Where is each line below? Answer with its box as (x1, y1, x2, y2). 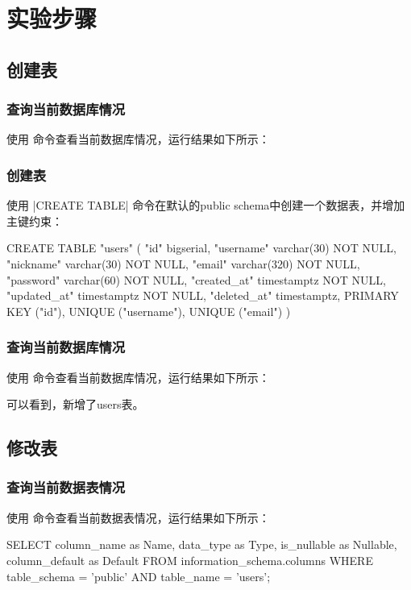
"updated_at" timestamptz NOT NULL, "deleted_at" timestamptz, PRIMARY (6, 287, 399, 304)
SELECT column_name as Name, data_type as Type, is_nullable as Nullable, (6, 536, 397, 553)
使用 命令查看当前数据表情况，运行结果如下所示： (6, 509, 270, 526)
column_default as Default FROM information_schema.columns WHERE (6, 551, 373, 568)
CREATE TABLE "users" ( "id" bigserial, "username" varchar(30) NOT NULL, (6, 239, 396, 256)
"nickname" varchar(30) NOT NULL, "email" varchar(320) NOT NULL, (6, 255, 360, 272)
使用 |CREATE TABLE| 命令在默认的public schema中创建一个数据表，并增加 (6, 197, 405, 214)
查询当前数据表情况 (6, 477, 126, 497)
